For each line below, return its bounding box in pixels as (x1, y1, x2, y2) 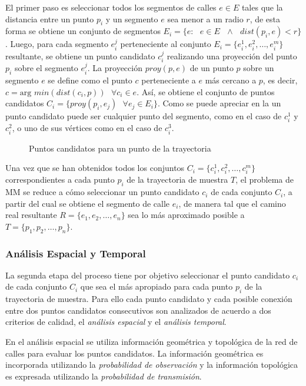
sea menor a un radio (167, 12, 244, 25)
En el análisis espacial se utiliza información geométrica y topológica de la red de (5, 335, 298, 348)
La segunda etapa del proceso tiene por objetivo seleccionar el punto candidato (5, 268, 290, 281)
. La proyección (87, 62, 142, 74)
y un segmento (105, 12, 158, 25)
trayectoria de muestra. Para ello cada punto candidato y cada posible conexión (5, 293, 292, 305)
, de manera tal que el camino (178, 197, 286, 209)
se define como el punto (48, 74, 132, 86)
